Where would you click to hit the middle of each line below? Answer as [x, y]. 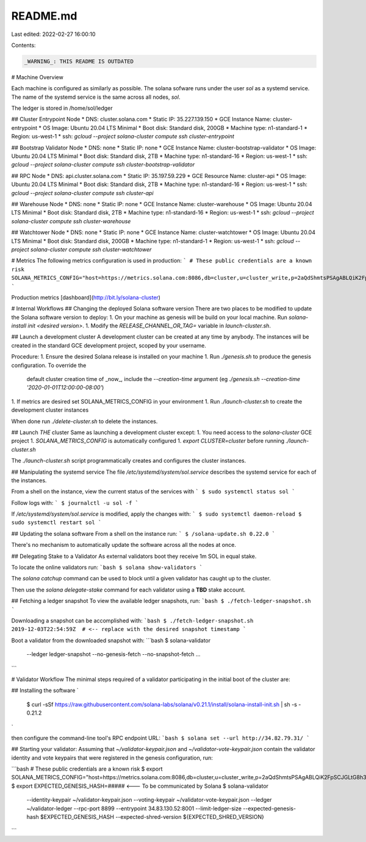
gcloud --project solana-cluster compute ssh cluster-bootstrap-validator [103, 165]
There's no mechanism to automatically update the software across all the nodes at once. [124, 545]
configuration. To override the [49, 365]
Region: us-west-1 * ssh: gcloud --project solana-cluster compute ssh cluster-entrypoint [123, 137]
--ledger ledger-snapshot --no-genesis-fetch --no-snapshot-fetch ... [113, 654]
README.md [44, 16]
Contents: [23, 45]
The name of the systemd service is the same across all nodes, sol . [96, 97]
